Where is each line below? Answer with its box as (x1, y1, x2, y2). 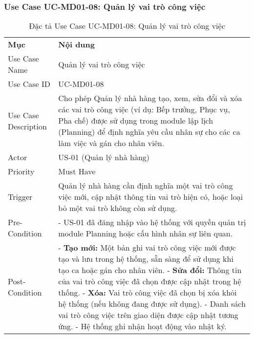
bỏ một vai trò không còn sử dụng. (58, 202, 177, 214)
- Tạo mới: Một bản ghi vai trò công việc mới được (58, 242, 236, 253)
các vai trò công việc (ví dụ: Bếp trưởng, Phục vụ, (58, 104, 230, 115)
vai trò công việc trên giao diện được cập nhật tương (58, 309, 238, 321)
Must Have (58, 166, 96, 177)
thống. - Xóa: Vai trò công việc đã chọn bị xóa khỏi (58, 287, 237, 298)
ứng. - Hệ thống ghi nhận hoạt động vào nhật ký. (58, 320, 227, 332)
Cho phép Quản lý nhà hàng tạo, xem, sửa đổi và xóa (58, 92, 242, 104)
